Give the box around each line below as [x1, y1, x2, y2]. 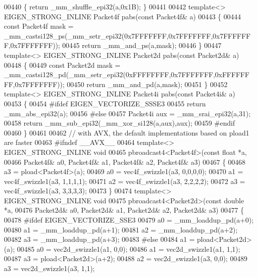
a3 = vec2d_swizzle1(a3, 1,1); [4, 263, 95, 274]
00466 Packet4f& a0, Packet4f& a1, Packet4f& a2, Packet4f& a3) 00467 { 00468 [4, 156, 246, 167]
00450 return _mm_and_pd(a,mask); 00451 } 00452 [67, 79, 228, 89]
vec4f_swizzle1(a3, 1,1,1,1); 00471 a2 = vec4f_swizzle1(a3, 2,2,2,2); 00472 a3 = [4, 176, 245, 186]
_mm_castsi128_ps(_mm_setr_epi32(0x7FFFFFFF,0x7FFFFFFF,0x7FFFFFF [4, 30, 251, 41]
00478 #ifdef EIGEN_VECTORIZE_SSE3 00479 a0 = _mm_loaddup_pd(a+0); [4, 215, 254, 225]
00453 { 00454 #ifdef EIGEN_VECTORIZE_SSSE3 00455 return [4, 98, 206, 108]
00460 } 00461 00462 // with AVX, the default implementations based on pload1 [4, 127, 250, 138]
